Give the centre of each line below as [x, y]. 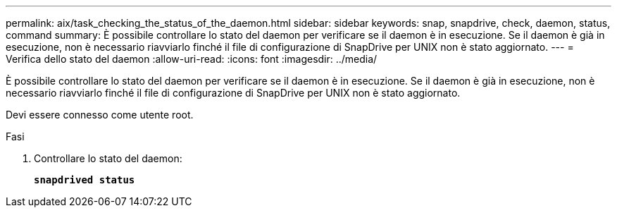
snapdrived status [85, 180]
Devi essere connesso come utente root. [100, 115]
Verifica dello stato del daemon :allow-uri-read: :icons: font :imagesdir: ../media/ [192, 59]
